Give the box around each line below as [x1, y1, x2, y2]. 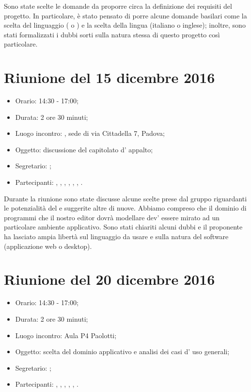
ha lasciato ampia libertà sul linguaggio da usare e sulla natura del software [4, 231, 229, 242]
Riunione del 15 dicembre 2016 [4, 67, 215, 87]
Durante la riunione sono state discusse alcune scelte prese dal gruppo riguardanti [4, 193, 247, 203]
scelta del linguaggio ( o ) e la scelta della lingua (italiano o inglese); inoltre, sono [4, 20, 246, 30]
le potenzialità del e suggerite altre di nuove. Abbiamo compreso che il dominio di [4, 203, 247, 213]
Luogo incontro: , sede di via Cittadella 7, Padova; [15, 128, 165, 138]
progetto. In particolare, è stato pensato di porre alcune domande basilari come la [4, 10, 247, 20]
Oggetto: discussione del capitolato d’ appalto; [15, 144, 153, 154]
